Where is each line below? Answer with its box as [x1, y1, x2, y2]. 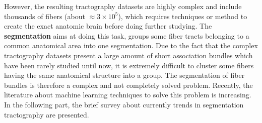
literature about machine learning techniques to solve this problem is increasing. [4, 89, 251, 100]
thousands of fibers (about [4, 11, 85, 21]
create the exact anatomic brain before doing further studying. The [4, 21, 212, 31]
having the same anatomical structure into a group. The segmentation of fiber [4, 70, 245, 80]
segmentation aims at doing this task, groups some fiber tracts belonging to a [4, 30, 249, 41]
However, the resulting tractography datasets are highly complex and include [4, 1, 242, 11]
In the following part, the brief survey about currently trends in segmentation [4, 99, 244, 109]
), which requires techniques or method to [118, 11, 247, 21]
